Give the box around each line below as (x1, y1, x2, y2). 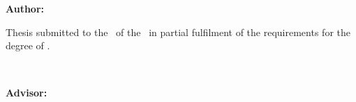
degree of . (6, 38, 50, 53)
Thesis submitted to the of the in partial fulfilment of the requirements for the (6, 24, 350, 39)
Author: (6, 1, 45, 16)
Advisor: (6, 85, 47, 99)
